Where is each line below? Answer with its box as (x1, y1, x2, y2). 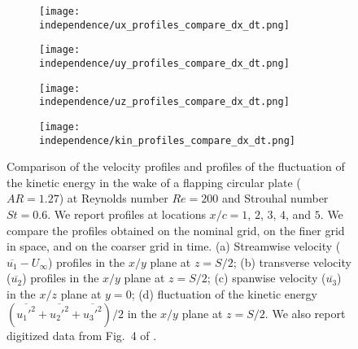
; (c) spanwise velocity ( (207, 269, 326, 286)
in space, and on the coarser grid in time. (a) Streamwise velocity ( (7, 238, 341, 255)
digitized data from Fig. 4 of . (7, 326, 157, 343)
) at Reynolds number (59, 190, 168, 207)
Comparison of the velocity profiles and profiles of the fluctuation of (7, 158, 345, 175)
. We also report (264, 304, 346, 321)
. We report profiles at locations (47, 206, 206, 223)
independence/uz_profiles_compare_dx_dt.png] (39, 96, 290, 108)
